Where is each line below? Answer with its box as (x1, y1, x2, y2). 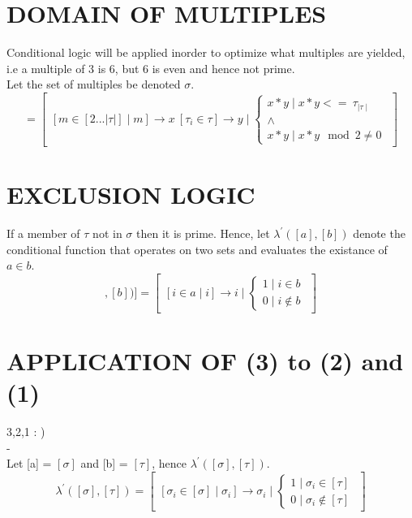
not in (92, 225, 122, 242)
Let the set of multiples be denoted (6, 76, 181, 93)
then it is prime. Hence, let (136, 225, 270, 242)
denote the (353, 225, 406, 242)
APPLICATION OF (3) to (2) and (6, 344, 404, 378)
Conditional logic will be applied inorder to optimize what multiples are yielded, (6, 44, 406, 61)
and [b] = (80, 455, 128, 472)
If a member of (6, 225, 80, 242)
